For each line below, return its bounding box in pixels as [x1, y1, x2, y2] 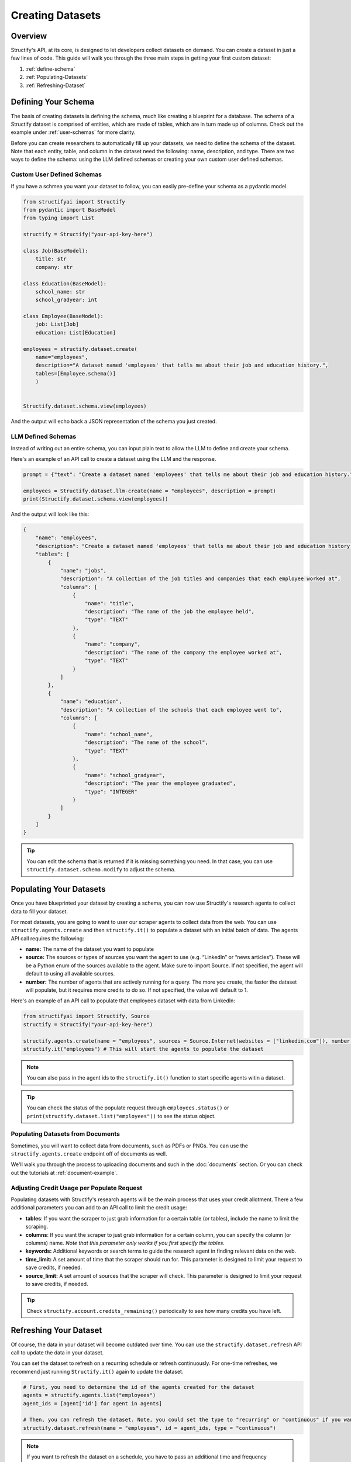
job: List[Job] [35, 321, 79, 327]
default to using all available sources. [25, 970, 115, 977]
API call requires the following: [11, 935, 84, 942]
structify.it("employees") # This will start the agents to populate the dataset [23, 1046, 264, 1052]
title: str [35, 256, 67, 263]
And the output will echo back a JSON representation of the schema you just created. [11, 418, 217, 425]
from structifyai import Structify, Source [23, 1013, 150, 1020]
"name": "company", [85, 641, 140, 647]
